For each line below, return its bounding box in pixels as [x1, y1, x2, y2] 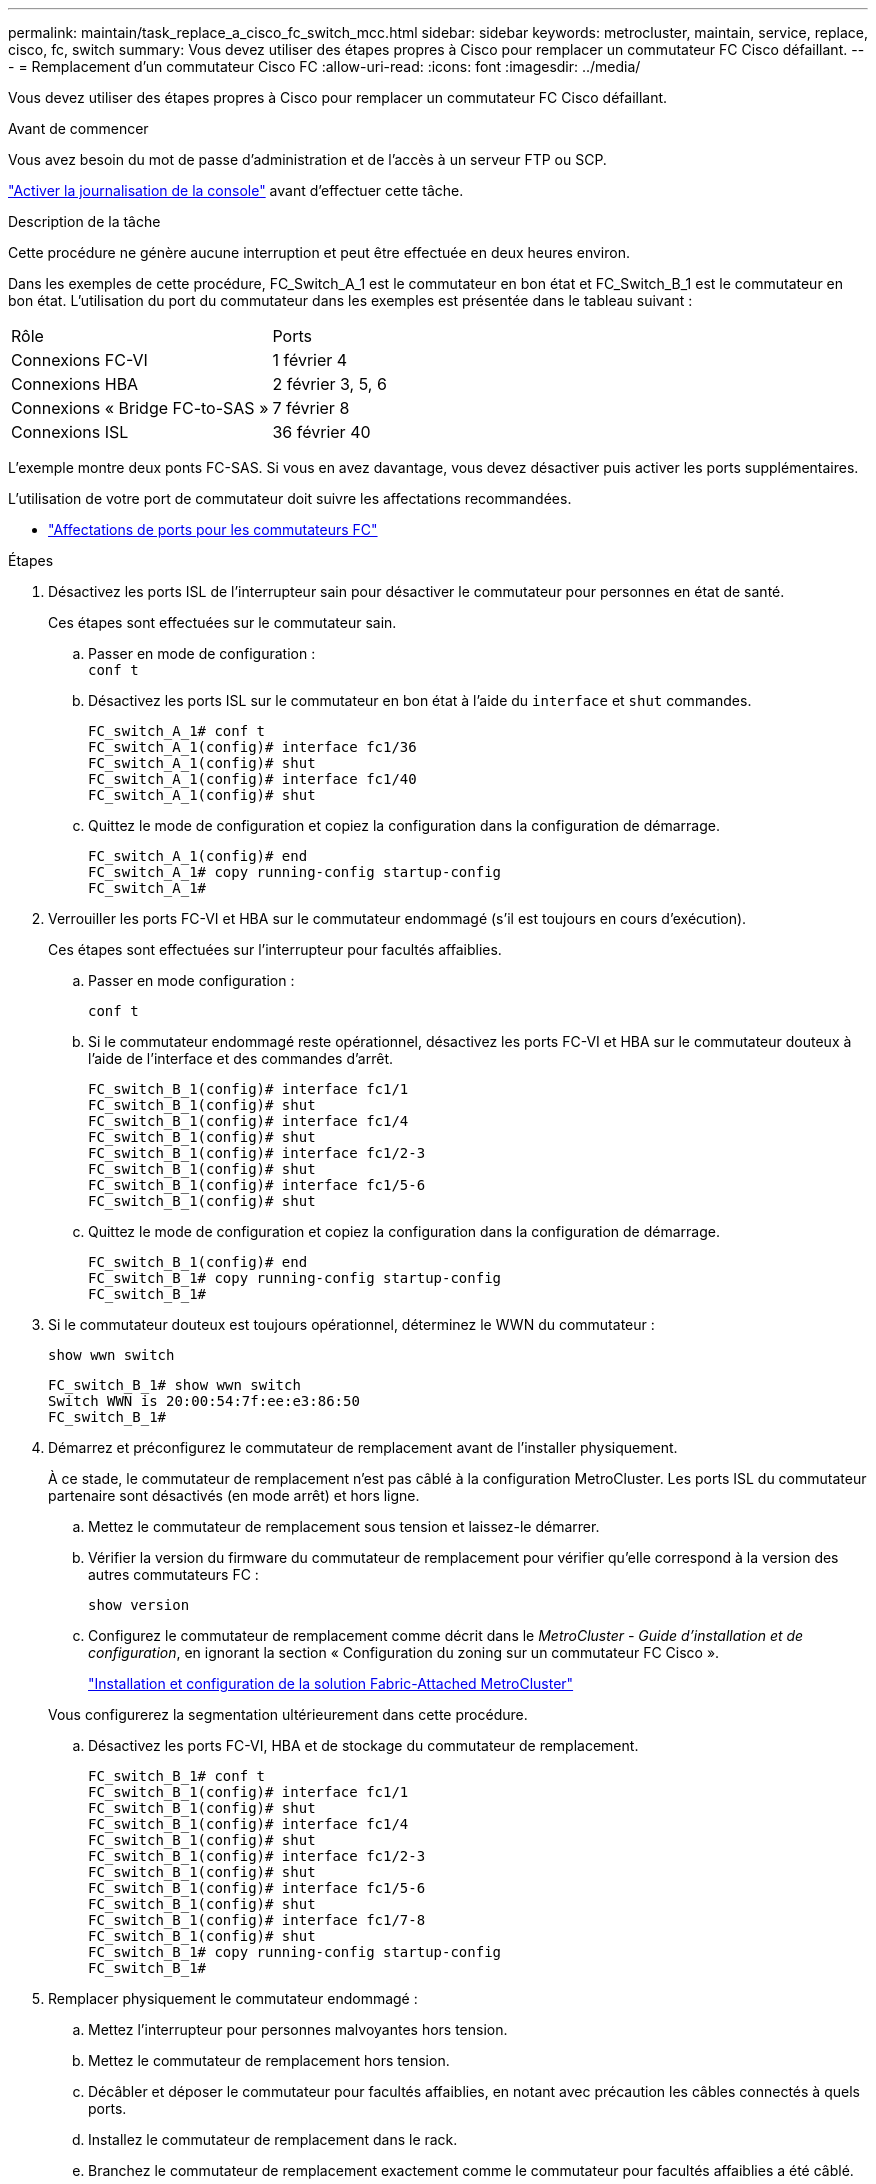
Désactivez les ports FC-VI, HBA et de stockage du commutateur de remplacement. [88, 1737, 639, 1754]
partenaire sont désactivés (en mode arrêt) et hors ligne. [48, 1487, 420, 1504]
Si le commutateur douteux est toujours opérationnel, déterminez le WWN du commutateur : [48, 1316, 655, 1333]
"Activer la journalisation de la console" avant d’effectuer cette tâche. [8, 182, 464, 199]
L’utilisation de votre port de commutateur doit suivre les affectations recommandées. [8, 490, 572, 507]
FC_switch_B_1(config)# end [88, 1254, 308, 1270]
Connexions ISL [11, 422, 129, 442]
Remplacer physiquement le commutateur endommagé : [48, 1990, 418, 2007]
